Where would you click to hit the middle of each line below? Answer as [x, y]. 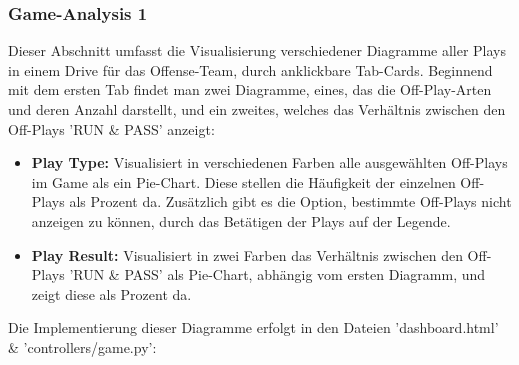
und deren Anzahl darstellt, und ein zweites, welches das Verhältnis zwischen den [257, 109]
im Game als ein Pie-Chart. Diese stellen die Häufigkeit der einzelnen [243, 181]
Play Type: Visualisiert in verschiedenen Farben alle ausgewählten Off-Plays [269, 162]
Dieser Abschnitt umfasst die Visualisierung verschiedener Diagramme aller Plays [257, 50]
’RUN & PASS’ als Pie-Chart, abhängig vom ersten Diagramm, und [277, 274]
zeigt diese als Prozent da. [111, 293]
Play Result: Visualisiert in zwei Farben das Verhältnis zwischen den [247, 254]
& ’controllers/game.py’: [82, 346]
